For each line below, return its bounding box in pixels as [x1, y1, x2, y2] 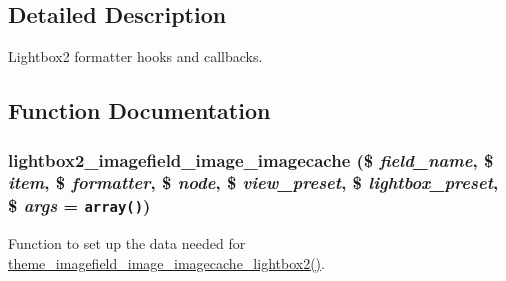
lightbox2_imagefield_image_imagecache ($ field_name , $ [8, 147, 494, 172]
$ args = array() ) [8, 193, 151, 218]
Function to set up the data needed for [8, 233, 246, 254]
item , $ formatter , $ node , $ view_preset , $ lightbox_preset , [8, 170, 499, 195]
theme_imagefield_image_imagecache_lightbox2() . [8, 252, 325, 273]
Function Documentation [8, 95, 271, 126]
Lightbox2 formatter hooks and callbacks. [8, 46, 263, 67]
